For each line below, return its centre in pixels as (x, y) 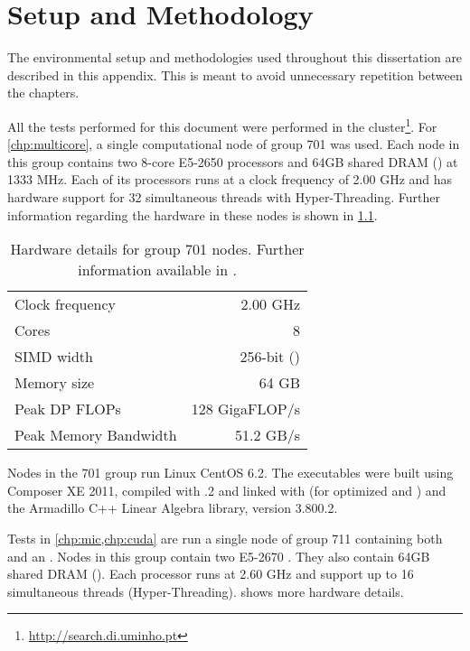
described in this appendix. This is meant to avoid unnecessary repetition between (235, 74)
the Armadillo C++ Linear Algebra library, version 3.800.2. (173, 508)
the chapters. (43, 93)
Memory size (55, 383)
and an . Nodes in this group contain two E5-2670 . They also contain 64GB (219, 556)
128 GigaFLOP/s (246, 409)
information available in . (157, 270)
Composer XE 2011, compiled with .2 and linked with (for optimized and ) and (227, 490)
